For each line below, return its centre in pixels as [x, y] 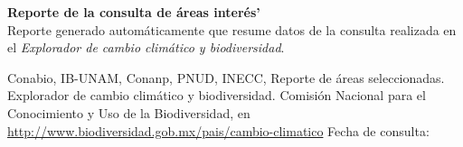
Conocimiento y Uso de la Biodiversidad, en [129, 112]
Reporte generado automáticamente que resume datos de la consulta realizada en [232, 29]
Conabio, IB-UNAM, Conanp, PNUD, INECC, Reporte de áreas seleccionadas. [226, 77]
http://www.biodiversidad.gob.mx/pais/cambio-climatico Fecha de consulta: [218, 130]
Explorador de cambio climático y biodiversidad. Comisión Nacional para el [217, 95]
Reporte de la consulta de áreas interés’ [134, 12]
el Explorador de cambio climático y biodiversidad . [146, 47]
